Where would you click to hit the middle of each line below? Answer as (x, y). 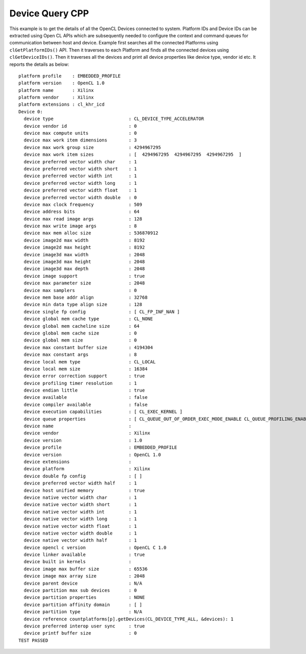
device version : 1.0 (83, 440)
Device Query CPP (49, 13)
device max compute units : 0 (80, 133)
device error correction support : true (84, 376)
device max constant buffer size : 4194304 (88, 347)
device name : (78, 426)
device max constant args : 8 (80, 355)
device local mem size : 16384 (86, 369)
